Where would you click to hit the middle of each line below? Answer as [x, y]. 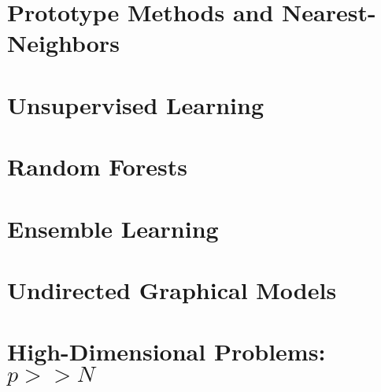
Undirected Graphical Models [172, 289]
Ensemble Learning [113, 228]
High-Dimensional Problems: [166, 351]
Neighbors [63, 43]
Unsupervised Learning [135, 104]
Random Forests [97, 166]
